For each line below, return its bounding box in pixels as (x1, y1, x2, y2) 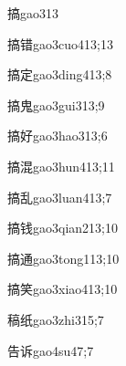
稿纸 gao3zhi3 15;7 (7, 309, 104, 329)
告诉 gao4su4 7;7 (7, 340, 94, 360)
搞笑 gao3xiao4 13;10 (7, 279, 118, 298)
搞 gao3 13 (7, 4, 58, 22)
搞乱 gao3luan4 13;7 (7, 187, 112, 206)
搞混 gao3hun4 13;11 (7, 156, 115, 175)
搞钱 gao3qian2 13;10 (7, 218, 118, 237)
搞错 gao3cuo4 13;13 (7, 34, 113, 53)
